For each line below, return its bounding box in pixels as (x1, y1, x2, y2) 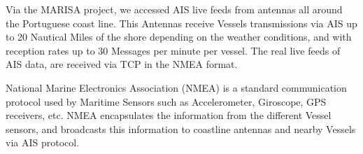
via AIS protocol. (6, 135, 80, 150)
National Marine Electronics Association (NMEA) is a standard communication (6, 80, 347, 94)
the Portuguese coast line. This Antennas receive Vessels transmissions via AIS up (6, 15, 357, 30)
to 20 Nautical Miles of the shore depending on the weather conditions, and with (6, 29, 352, 44)
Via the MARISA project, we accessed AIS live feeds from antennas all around (6, 2, 343, 16)
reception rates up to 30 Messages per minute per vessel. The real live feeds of (6, 43, 341, 57)
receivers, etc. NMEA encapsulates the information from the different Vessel (6, 108, 332, 122)
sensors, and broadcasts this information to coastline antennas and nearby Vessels (6, 121, 356, 136)
